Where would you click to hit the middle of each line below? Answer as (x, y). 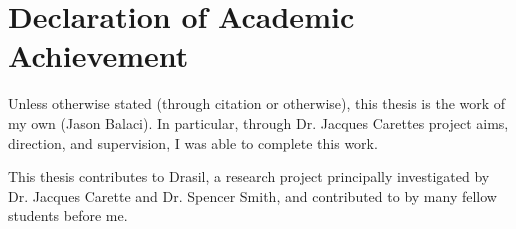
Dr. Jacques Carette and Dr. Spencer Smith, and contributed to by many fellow (252, 195)
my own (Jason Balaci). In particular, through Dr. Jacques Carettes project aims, (258, 122)
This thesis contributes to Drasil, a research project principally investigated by (249, 176)
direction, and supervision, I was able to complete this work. (193, 142)
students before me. (68, 215)
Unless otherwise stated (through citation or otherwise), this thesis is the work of (257, 103)
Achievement (98, 55)
